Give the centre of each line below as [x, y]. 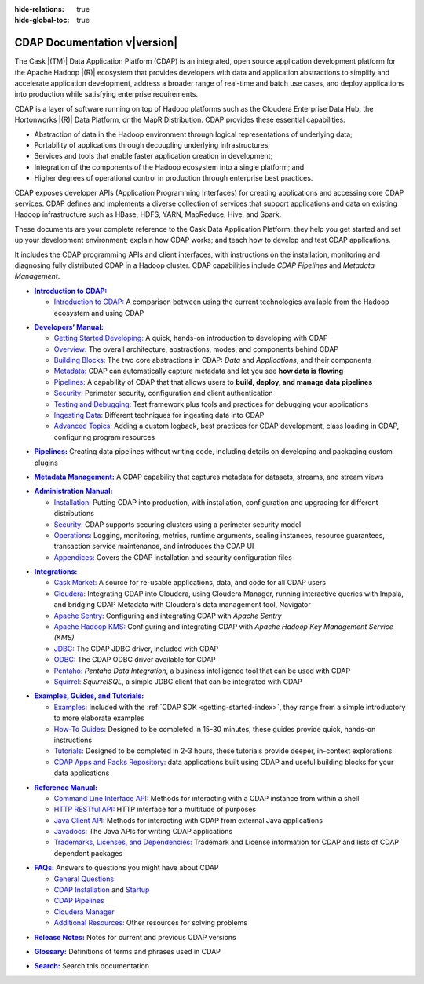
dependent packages [88, 853]
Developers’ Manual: [69, 327]
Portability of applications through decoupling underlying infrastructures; [152, 145]
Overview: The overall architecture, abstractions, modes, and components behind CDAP [196, 349]
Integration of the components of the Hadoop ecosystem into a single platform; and [169, 167]
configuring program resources [104, 437]
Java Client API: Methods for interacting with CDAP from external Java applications [188, 820]
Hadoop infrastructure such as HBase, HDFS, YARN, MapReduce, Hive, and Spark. [148, 214]
